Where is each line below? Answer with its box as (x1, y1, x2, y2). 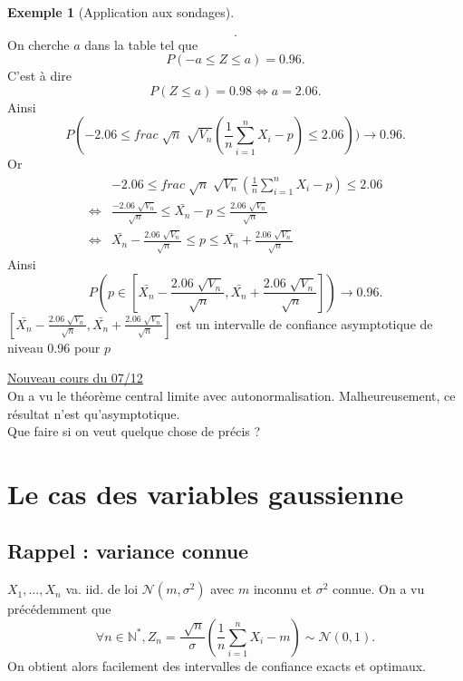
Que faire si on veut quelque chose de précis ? (7, 422, 261, 441)
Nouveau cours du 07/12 (7, 368, 143, 387)
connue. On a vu (333, 579, 425, 598)
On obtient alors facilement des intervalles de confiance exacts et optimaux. (7, 656, 426, 675)
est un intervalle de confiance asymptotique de (176, 314, 433, 333)
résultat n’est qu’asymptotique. (7, 404, 180, 423)
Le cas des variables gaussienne (7, 474, 404, 511)
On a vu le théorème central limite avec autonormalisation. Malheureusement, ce (7, 385, 456, 404)
